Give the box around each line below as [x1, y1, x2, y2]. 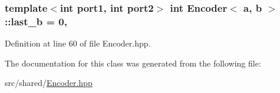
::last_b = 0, [5, 14, 67, 28]
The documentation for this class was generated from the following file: [5, 57, 261, 69]
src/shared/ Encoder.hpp [5, 77, 93, 89]
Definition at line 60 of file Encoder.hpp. [5, 37, 151, 49]
